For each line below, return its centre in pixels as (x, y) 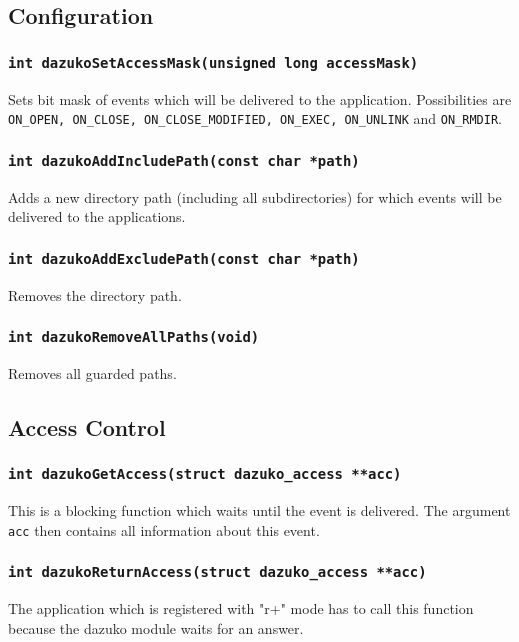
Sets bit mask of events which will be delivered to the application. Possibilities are (260, 98)
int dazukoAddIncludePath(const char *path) (184, 160)
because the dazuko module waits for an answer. (156, 627)
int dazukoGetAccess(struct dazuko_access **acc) (205, 474)
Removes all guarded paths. (92, 372)
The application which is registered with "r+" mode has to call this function (241, 608)
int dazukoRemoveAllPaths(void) (134, 337)
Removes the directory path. (95, 294)
